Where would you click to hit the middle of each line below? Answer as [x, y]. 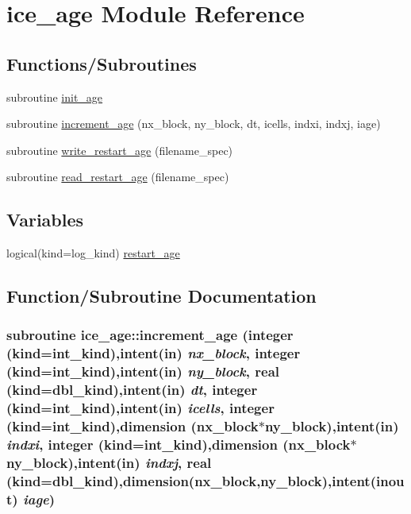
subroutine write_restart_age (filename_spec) [120, 150]
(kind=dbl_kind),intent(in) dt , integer [132, 390]
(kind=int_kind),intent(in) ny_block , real [143, 371]
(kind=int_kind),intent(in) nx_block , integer [154, 353]
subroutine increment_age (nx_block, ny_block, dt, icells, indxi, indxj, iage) [194, 124]
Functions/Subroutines [102, 63]
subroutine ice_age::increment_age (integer [150, 335]
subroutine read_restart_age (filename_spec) [118, 177]
